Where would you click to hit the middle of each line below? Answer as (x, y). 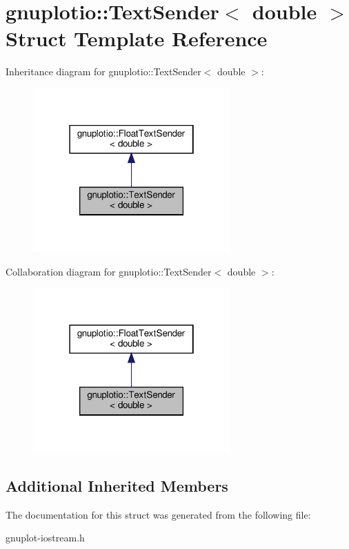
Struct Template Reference (137, 38)
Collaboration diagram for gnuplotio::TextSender (109, 271)
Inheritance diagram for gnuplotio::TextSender (103, 71)
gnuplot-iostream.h (45, 538)
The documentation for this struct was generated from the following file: (158, 514)
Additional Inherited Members (117, 485)
